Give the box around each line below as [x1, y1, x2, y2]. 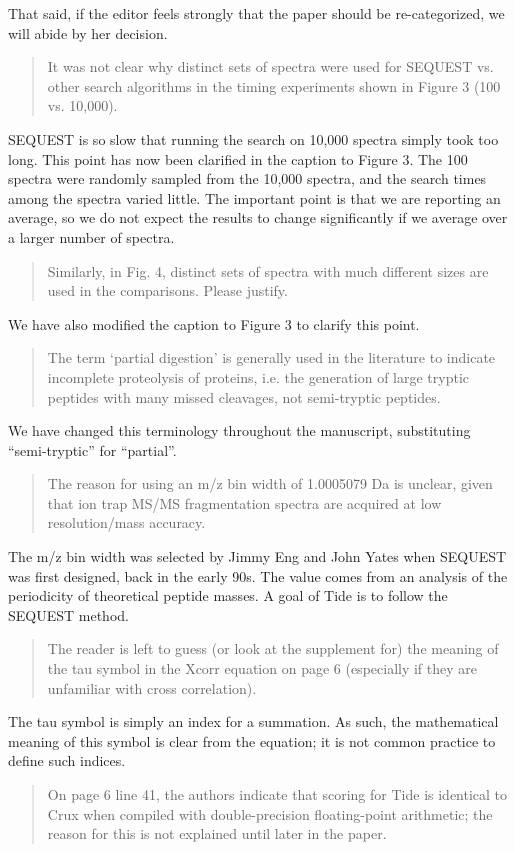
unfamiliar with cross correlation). [47, 677, 257, 698]
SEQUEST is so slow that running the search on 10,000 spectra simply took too [8, 128, 499, 149]
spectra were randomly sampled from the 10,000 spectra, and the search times [8, 168, 487, 189]
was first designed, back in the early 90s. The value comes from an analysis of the [8, 565, 508, 586]
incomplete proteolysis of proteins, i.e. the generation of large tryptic [47, 366, 470, 387]
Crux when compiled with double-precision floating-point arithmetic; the [47, 803, 493, 824]
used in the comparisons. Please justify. [47, 280, 288, 301]
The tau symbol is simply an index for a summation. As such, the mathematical [8, 711, 499, 732]
